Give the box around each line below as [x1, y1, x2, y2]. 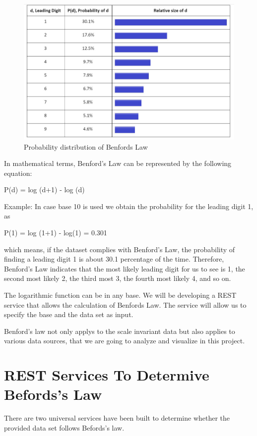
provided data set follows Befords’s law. [4, 422, 125, 433]
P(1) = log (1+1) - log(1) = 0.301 [4, 227, 107, 238]
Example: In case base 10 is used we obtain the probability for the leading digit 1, [4, 201, 254, 211]
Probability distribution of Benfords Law [24, 141, 148, 152]
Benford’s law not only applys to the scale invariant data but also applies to [4, 326, 235, 336]
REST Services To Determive [4, 365, 209, 385]
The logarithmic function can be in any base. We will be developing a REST [4, 290, 237, 300]
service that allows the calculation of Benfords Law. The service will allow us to [4, 299, 247, 310]
